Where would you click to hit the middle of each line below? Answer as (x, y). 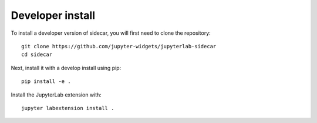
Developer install (53, 15)
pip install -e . (46, 82)
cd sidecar (37, 55)
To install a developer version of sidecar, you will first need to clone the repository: (111, 33)
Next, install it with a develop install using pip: (66, 68)
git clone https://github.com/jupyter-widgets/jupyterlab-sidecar (119, 46)
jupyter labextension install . (68, 108)
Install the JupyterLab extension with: (56, 95)
